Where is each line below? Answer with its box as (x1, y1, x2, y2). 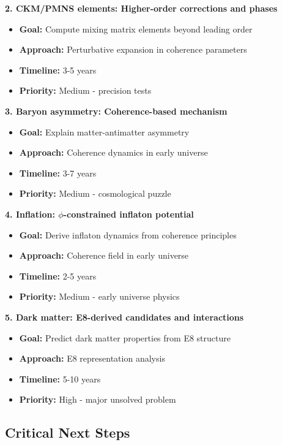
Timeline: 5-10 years (19, 372, 101, 385)
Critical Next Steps (5, 423, 130, 442)
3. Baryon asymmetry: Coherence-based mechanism (5, 104, 228, 117)
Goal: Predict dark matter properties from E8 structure (19, 331, 231, 344)
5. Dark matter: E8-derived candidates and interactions (5, 310, 244, 323)
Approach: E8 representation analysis (19, 352, 165, 365)
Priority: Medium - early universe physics (19, 290, 180, 303)
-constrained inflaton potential (63, 207, 194, 220)
